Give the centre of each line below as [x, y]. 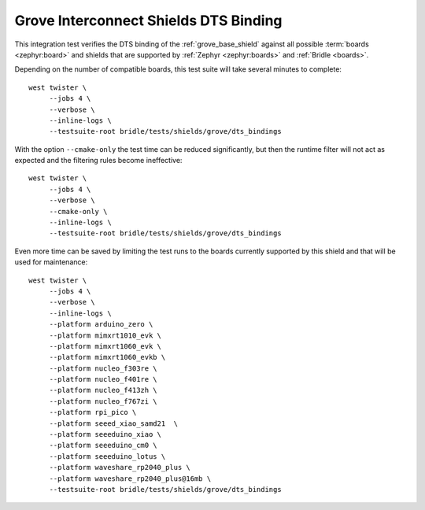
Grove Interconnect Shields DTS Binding [148, 20]
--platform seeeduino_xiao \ [105, 434]
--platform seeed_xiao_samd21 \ [114, 423]
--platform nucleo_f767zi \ [103, 401]
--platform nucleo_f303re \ [103, 368]
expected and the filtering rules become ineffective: [98, 161]
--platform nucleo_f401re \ [103, 379]
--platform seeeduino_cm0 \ [103, 445]
